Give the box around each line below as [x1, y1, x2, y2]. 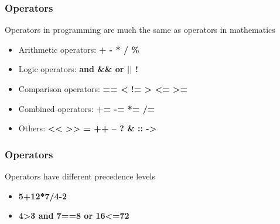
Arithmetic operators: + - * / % [18, 43, 139, 55]
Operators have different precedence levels [5, 170, 155, 182]
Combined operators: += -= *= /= [18, 102, 155, 114]
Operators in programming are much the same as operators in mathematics [5, 23, 275, 36]
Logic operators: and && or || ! [18, 63, 138, 75]
